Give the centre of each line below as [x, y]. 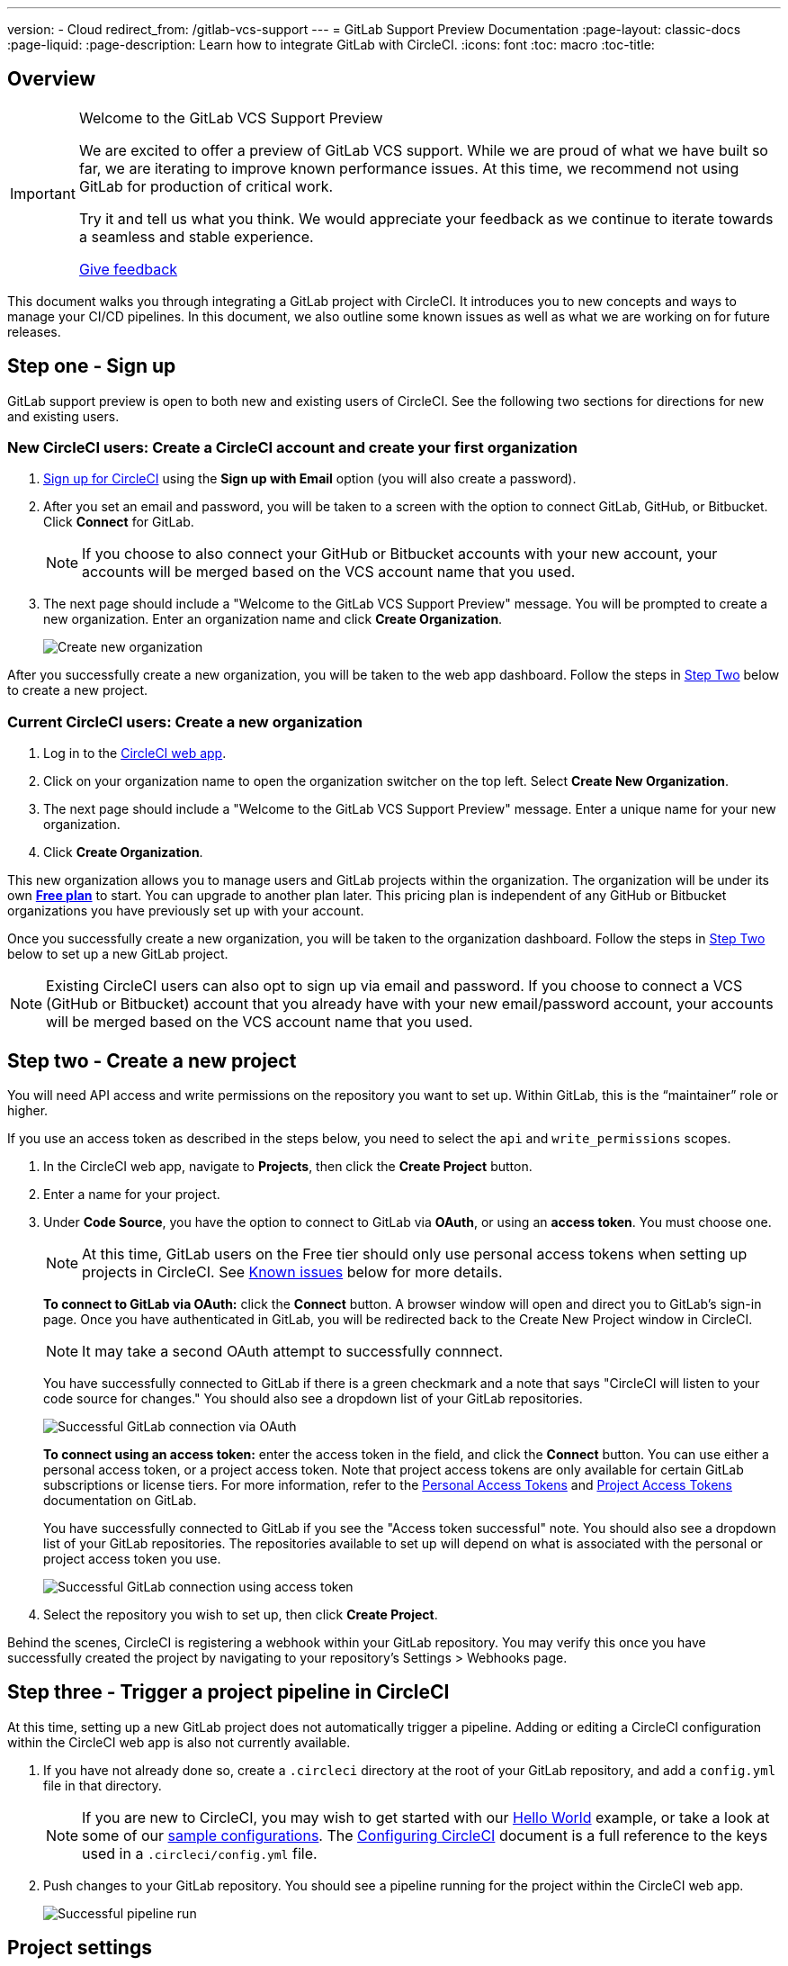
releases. [34, 331]
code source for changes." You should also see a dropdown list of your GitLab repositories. [313, 1399]
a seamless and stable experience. [196, 236]
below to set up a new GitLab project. [118, 954]
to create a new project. [78, 690]
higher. [28, 1111]
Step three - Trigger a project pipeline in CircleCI [228, 1692]
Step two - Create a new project [152, 1060]
